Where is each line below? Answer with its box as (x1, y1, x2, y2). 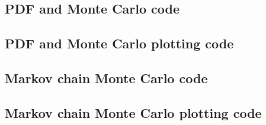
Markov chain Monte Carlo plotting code (5, 103, 262, 121)
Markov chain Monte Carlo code (5, 68, 208, 87)
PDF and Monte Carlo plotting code (5, 34, 234, 52)
